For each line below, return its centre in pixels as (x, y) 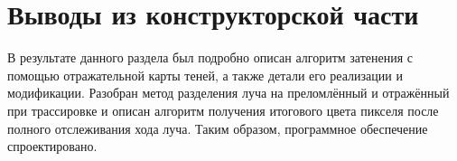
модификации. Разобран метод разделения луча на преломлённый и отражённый (228, 93)
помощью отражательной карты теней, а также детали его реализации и (205, 75)
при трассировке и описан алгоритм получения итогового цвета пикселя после (223, 110)
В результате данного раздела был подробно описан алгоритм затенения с (210, 57)
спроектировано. (52, 146)
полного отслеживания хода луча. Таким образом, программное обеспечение (218, 128)
